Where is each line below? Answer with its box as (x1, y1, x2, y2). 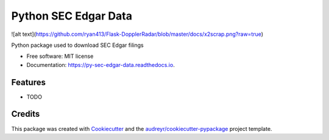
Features (11, 77, 46, 88)
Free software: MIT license (26, 52, 94, 60)
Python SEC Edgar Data (11, 9, 132, 23)
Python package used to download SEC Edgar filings (11, 41, 144, 49)
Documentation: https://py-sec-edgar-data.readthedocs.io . (26, 61, 175, 68)
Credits (11, 109, 40, 119)
